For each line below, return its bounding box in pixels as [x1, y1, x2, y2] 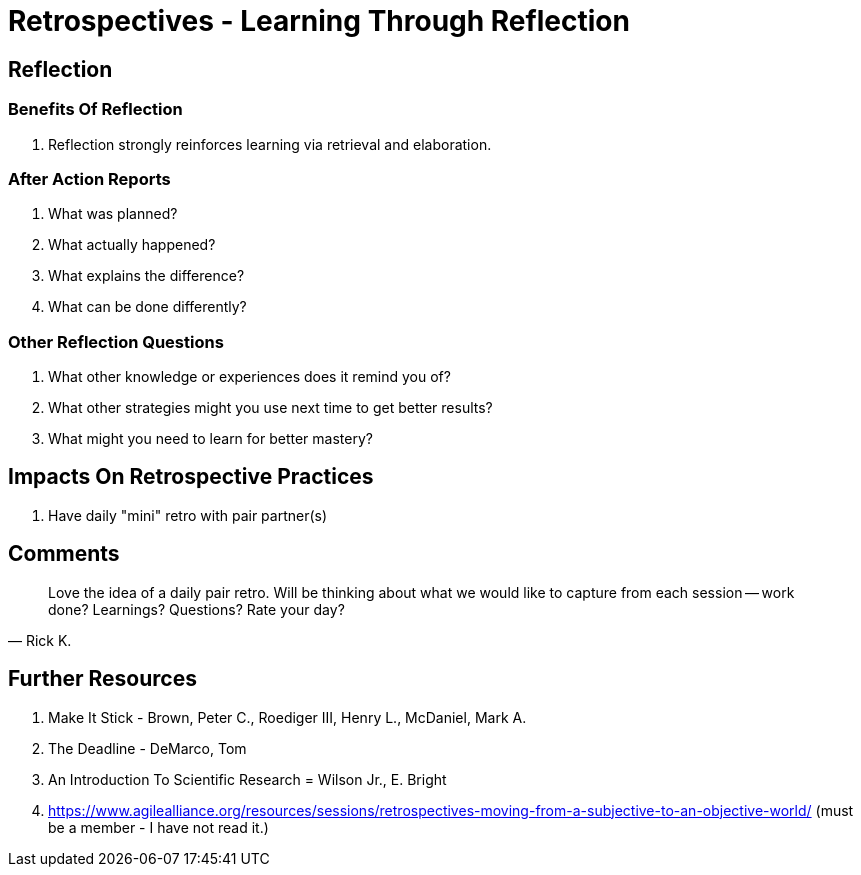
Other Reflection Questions [8, 331, 224, 352]
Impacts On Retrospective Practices [8, 464, 374, 490]
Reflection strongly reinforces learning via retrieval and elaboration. [48, 135, 492, 153]
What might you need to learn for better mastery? [48, 430, 373, 448]
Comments [8, 541, 120, 567]
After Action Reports [8, 168, 171, 189]
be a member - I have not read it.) [48, 818, 269, 836]
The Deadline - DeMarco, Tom [48, 739, 247, 757]
